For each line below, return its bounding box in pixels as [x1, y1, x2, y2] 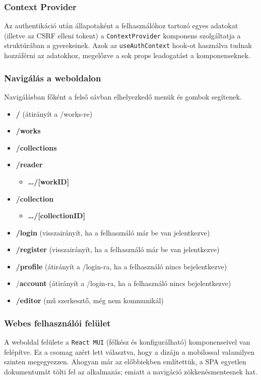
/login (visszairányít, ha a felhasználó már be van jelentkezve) [16, 227, 210, 238]
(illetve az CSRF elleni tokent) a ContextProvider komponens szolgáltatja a [4, 30, 241, 40]
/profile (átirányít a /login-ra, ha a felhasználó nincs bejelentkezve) [16, 261, 227, 271]
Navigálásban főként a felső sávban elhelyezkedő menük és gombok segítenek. [4, 91, 242, 102]
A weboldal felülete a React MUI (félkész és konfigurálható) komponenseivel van [4, 336, 250, 347]
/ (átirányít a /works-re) [16, 108, 93, 119]
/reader [16, 159, 43, 170]
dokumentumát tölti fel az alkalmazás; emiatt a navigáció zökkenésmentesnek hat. [4, 366, 258, 376]
